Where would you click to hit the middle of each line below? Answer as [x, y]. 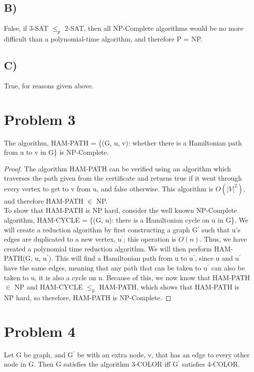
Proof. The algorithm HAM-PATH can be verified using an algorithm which [117, 168]
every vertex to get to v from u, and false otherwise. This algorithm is [109, 188]
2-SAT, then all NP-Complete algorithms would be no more [154, 28]
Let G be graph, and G [39, 354]
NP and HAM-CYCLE [49, 287]
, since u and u [217, 258]
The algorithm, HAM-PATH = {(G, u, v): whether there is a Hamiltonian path [123, 142]
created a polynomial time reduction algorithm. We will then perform [108, 248]
